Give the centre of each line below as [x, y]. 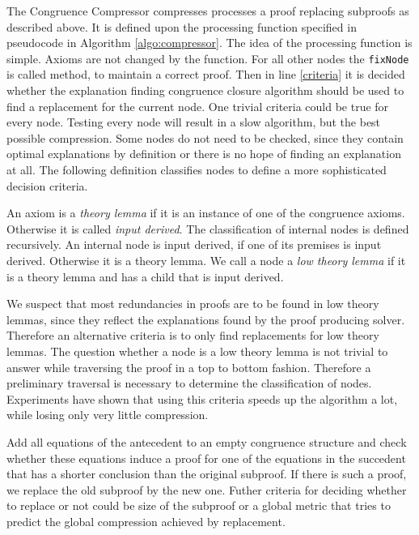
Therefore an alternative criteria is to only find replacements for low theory [193, 335]
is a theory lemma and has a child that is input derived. [145, 276]
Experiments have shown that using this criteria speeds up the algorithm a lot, [202, 398]
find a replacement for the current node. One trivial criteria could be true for [198, 106]
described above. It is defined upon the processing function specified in [182, 26]
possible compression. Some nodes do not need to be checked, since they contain [205, 137]
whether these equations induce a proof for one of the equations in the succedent [206, 458]
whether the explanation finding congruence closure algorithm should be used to [205, 90]
